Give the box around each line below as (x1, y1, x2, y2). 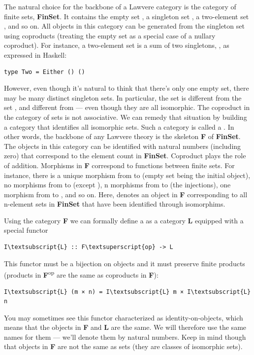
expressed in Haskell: (4, 49, 67, 60)
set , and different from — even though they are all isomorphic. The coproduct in (4, 102, 250, 112)
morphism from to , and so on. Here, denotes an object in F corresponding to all (4, 189, 248, 199)
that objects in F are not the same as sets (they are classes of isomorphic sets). (4, 341, 243, 352)
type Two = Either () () (4, 68, 85, 75)
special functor (4, 225, 48, 235)
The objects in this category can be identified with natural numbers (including (4, 141, 241, 151)
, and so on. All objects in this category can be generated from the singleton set (4, 21, 245, 31)
